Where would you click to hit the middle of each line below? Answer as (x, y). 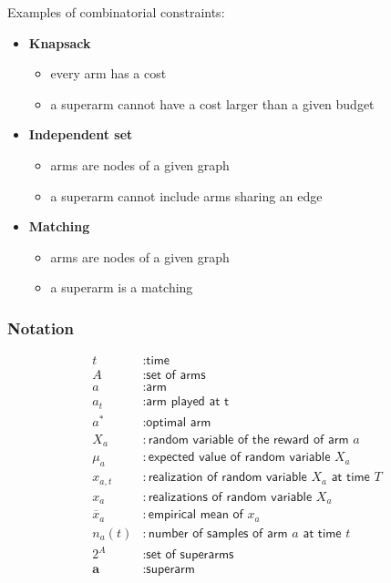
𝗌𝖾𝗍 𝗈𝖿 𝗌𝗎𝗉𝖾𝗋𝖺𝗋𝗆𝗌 (190, 555)
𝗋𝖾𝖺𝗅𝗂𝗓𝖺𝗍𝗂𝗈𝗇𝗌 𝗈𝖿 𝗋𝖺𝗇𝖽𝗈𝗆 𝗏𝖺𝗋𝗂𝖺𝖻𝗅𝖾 (230, 497)
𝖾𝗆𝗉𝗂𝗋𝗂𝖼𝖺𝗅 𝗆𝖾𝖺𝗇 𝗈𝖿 (195, 515)
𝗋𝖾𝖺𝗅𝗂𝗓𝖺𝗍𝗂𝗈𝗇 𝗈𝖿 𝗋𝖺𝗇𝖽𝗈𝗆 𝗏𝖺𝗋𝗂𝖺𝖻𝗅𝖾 (227, 478)
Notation (41, 327)
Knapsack (60, 42)
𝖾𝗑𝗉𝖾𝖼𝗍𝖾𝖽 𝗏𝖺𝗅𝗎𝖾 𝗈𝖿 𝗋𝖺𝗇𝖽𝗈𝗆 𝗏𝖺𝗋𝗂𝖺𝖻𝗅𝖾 (239, 458)
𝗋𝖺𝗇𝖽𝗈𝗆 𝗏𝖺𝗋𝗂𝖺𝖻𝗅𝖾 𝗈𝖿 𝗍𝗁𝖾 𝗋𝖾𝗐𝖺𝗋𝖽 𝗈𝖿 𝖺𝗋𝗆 (248, 440)
